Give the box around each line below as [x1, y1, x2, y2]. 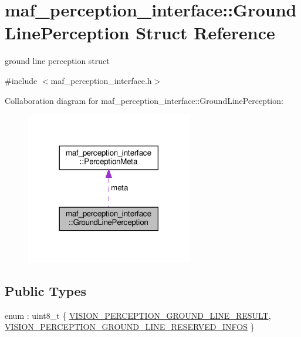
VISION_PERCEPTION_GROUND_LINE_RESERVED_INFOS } [5, 321, 255, 333]
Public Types [5, 281, 87, 299]
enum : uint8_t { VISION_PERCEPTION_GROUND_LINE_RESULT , [5, 309, 271, 321]
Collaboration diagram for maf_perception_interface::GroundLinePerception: [5, 94, 283, 106]
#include [5, 74, 38, 86]
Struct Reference [136, 21, 275, 45]
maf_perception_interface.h [50, 74, 152, 86]
